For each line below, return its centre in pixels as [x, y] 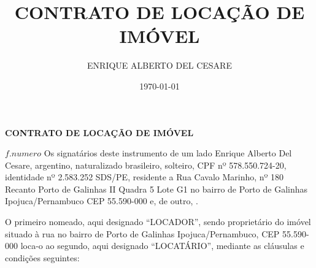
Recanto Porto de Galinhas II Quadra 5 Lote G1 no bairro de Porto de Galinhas [156, 189]
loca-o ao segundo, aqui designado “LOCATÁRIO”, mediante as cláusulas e [162, 246]
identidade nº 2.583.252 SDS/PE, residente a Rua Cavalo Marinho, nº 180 [145, 177]
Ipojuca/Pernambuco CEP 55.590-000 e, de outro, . [102, 201]
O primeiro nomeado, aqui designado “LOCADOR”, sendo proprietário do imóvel [158, 222]
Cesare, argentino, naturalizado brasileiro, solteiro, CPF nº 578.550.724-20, [146, 165]
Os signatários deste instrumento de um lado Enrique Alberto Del [168, 153]
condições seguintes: [42, 257]
